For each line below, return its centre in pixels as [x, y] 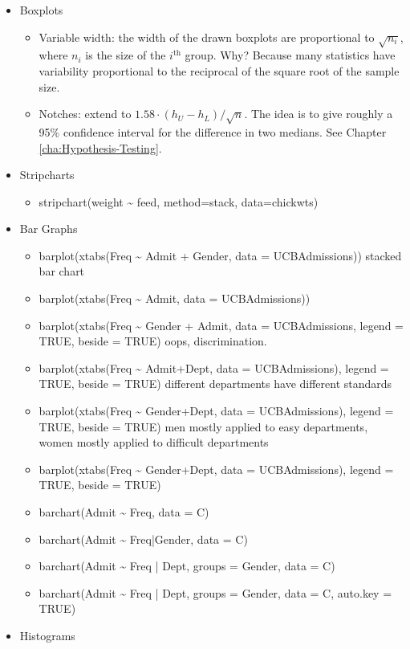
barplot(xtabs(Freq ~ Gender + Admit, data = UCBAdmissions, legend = [221, 325]
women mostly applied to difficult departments [154, 442]
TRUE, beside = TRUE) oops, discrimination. [153, 341]
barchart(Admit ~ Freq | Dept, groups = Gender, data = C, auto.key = [215, 592]
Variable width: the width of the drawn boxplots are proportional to [207, 37]
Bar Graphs [49, 229]
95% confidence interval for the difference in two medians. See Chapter [213, 131]
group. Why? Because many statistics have [290, 55]
